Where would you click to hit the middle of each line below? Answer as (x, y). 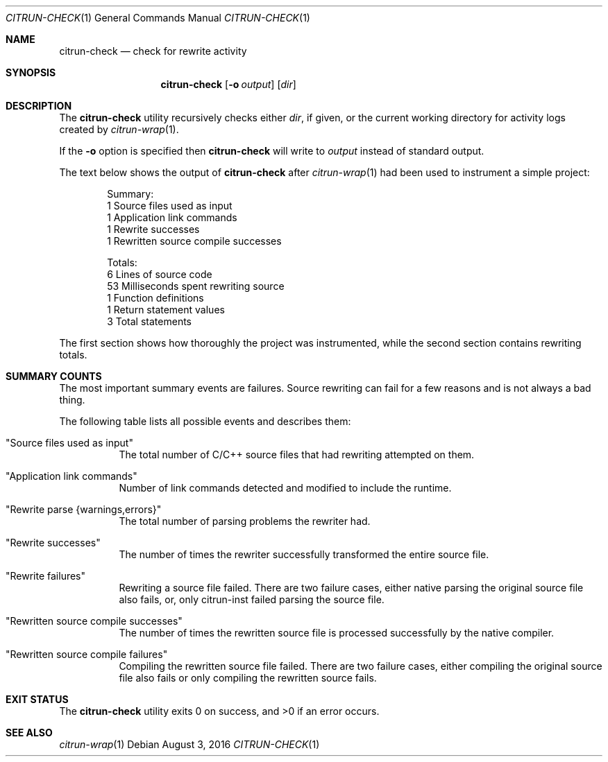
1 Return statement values (166, 310)
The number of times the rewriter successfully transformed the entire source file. (304, 554)
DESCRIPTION (39, 106)
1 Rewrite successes (153, 229)
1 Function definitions (155, 298)
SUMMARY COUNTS (54, 376)
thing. (72, 400)
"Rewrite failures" (46, 576)
